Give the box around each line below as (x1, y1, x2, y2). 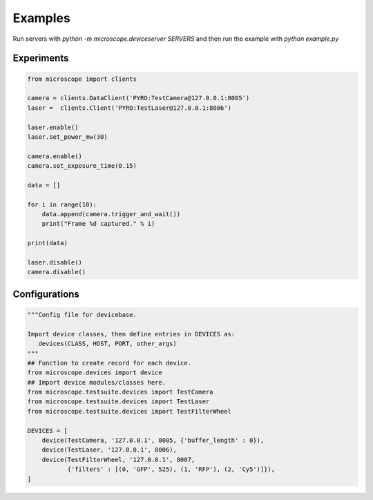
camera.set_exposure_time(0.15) (27, 162, 137, 170)
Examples (12, 10, 70, 26)
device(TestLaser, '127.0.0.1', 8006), (41, 446, 178, 454)
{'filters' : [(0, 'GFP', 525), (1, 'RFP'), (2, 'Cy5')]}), (67, 465, 276, 473)
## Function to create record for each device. (27, 359, 191, 367)
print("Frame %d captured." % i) (41, 220, 155, 228)
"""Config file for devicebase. (27, 311, 137, 318)
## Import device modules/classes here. (27, 378, 166, 386)
